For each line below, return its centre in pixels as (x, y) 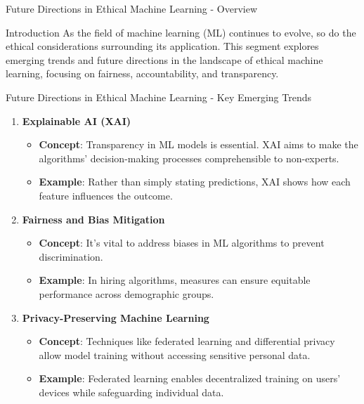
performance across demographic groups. (126, 293)
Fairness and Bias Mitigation (93, 219)
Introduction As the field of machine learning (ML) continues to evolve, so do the (181, 32)
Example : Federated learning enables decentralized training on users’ (190, 378)
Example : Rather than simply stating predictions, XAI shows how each (195, 182)
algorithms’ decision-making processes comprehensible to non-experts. (189, 158)
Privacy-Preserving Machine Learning (116, 317)
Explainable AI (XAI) (77, 120)
